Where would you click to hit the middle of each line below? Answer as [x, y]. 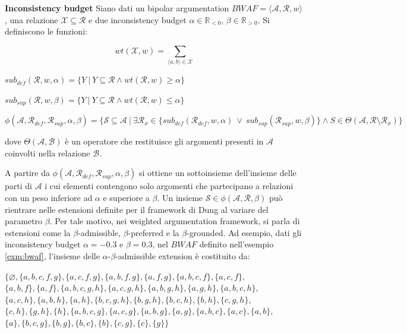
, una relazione [31, 19]
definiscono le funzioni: [46, 31]
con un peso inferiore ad [49, 197]
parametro [24, 221]
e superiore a [126, 197]
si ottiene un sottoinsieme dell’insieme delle [218, 173]
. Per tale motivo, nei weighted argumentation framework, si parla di [175, 221]
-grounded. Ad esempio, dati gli [244, 232]
